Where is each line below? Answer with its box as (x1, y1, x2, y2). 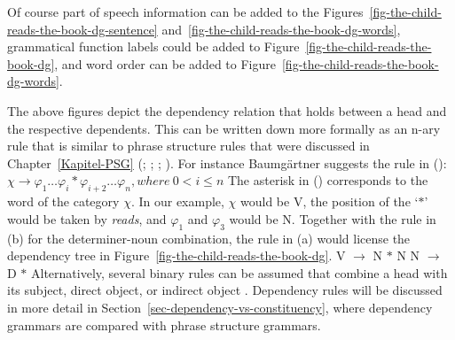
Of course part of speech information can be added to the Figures (7, 3, 364, 20)
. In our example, (130, 192, 224, 211)
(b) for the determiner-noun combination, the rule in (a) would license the (7, 228, 411, 247)
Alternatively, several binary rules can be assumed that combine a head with (31, 263, 448, 282)
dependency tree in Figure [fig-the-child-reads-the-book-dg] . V (7, 246, 346, 265)
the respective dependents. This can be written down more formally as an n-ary (7, 119, 441, 137)
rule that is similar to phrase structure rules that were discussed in (7, 136, 370, 155)
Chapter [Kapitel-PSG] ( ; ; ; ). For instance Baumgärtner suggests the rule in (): (7, 153, 447, 172)
